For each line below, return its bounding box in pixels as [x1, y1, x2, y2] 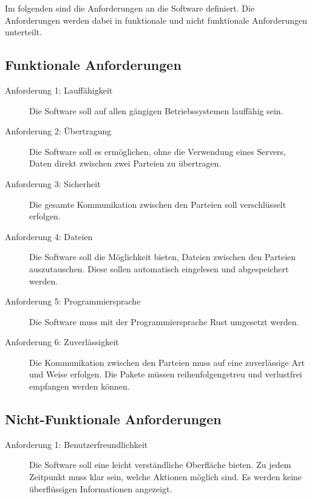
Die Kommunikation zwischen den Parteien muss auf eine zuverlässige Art [29, 356, 305, 368]
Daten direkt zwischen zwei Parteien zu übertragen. [29, 157, 222, 170]
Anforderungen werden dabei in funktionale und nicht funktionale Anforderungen [5, 13, 308, 26]
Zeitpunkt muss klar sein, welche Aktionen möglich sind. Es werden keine [29, 470, 302, 483]
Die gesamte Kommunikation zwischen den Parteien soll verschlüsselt [29, 198, 287, 210]
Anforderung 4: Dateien [5, 230, 93, 243]
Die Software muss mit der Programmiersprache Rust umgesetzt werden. [29, 315, 299, 328]
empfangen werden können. [29, 380, 130, 393]
